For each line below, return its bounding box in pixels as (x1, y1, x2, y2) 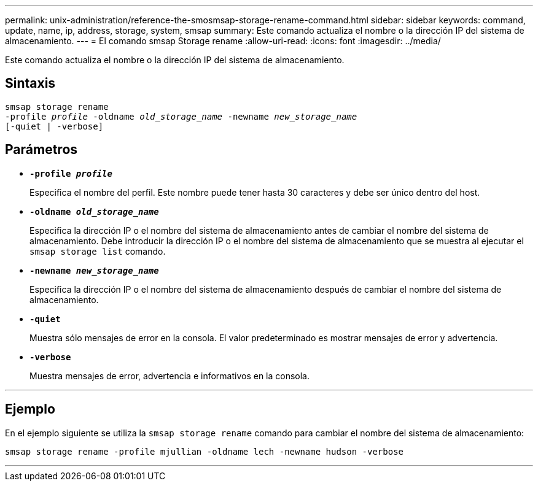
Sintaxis (5, 75, 56, 91)
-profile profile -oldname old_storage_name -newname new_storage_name (5, 111, 357, 121)
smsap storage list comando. (29, 245, 166, 256)
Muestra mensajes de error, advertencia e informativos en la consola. (29, 370, 310, 381)
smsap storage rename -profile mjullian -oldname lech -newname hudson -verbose (5, 446, 404, 457)
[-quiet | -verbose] (5, 121, 104, 131)
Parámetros (5, 142, 78, 158)
